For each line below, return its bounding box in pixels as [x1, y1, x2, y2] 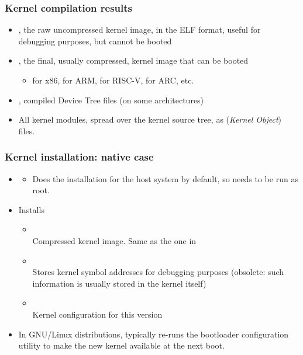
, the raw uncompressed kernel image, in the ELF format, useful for [18, 23, 261, 36]
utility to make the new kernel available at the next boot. [18, 339, 225, 351]
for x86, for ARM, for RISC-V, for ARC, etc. [32, 74, 194, 86]
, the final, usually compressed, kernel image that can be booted [18, 54, 249, 67]
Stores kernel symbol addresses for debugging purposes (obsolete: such [32, 266, 284, 278]
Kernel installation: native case [5, 149, 154, 164]
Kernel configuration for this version [32, 308, 163, 320]
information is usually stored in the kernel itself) [32, 277, 206, 289]
